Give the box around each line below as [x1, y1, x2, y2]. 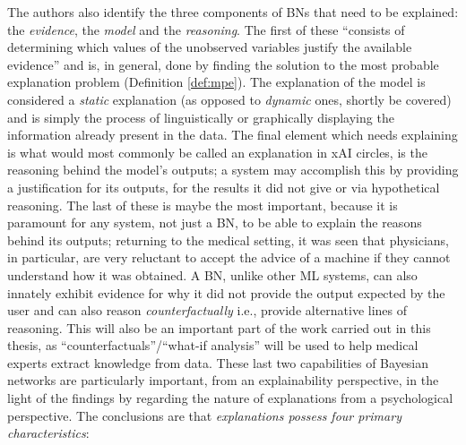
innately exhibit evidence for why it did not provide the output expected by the [7, 283, 445, 302]
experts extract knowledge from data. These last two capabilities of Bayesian [7, 353, 429, 372]
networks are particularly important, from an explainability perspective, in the [7, 371, 439, 389]
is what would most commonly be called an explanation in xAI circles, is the [7, 142, 427, 161]
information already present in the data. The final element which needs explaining [7, 125, 458, 144]
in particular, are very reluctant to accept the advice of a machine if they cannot [7, 248, 451, 267]
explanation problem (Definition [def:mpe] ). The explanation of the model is [7, 73, 426, 91]
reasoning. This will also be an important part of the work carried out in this [7, 318, 431, 337]
